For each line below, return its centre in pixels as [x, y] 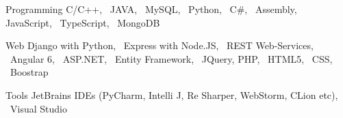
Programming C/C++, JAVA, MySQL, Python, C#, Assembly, [151, 9]
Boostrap [29, 72]
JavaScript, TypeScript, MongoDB [83, 22]
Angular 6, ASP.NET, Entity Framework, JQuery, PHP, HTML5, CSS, [171, 58]
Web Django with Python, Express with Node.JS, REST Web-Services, [160, 45]
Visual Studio [38, 108]
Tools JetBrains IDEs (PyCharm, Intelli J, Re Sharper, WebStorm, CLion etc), [172, 94]
